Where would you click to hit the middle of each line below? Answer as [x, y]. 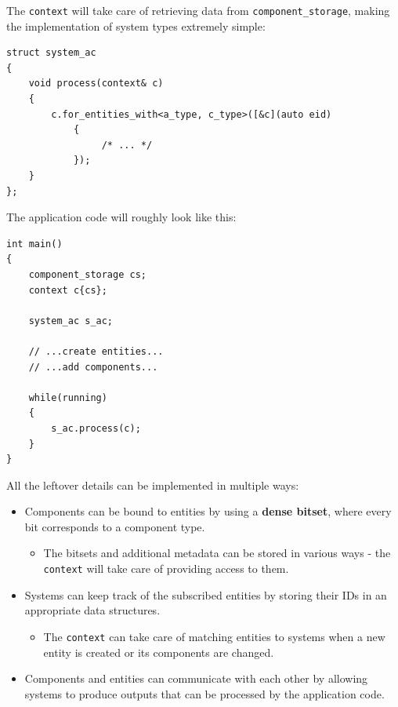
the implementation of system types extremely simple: [136, 26]
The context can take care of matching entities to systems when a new [214, 636]
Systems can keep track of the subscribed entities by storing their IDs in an [206, 594]
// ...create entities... [96, 351]
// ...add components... [93, 367]
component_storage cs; [87, 274]
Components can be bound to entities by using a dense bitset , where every [208, 511]
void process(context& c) [96, 84]
